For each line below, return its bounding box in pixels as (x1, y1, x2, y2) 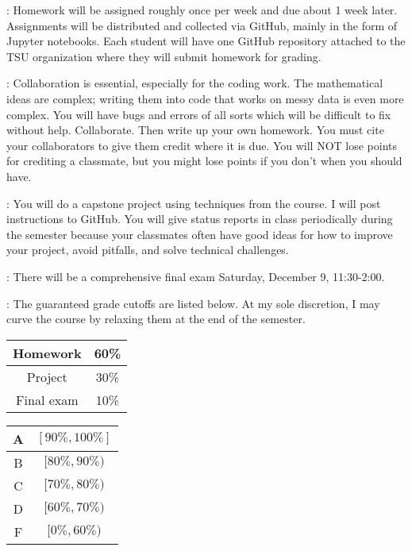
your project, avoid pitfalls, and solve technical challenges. (6, 241, 289, 258)
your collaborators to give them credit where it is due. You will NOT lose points (6, 137, 398, 153)
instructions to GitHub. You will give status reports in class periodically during (6, 210, 393, 227)
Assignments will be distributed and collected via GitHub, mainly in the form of (6, 17, 398, 33)
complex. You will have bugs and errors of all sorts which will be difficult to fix (6, 106, 391, 122)
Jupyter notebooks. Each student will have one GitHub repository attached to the (6, 33, 406, 49)
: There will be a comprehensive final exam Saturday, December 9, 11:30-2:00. (6, 268, 385, 284)
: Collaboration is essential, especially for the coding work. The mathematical (6, 75, 383, 91)
